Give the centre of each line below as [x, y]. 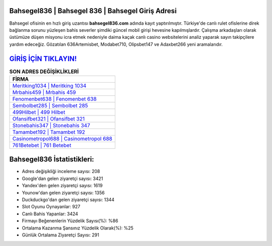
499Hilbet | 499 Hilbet [39, 112]
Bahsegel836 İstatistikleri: [52, 160]
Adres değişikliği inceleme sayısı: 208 [61, 171]
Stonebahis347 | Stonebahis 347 [51, 125]
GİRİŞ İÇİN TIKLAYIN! [43, 59]
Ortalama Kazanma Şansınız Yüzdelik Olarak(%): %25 [78, 228]
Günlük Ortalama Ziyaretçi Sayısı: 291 [60, 235]
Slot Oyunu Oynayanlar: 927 [51, 207]
